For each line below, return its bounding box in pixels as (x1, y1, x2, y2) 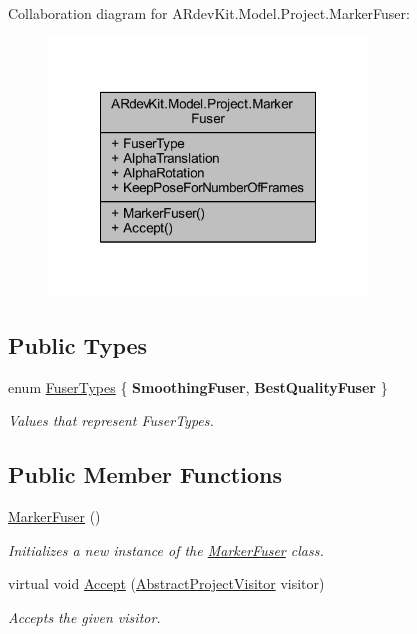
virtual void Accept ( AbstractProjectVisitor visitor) (8, 573, 325, 594)
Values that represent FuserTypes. (8, 410, 214, 431)
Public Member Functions (8, 459, 282, 490)
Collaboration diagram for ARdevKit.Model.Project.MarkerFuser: (8, 3, 410, 23)
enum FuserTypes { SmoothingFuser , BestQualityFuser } (8, 376, 388, 397)
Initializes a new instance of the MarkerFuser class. (8, 539, 324, 560)
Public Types (8, 329, 148, 360)
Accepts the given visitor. (8, 606, 161, 627)
